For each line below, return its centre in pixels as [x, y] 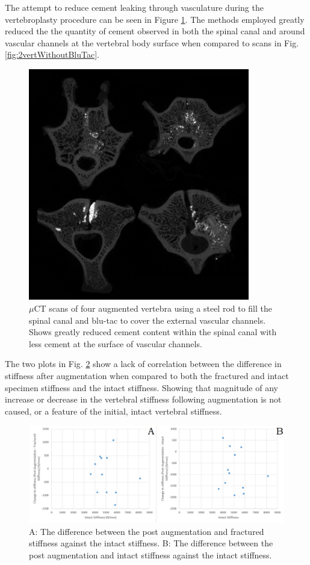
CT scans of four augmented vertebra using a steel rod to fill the [153, 308]
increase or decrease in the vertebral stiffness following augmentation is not [143, 399]
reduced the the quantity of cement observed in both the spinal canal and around [155, 31]
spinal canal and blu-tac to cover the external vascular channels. [147, 320]
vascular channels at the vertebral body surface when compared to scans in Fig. [152, 42]
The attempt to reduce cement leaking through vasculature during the [134, 7]
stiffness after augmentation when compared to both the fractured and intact [147, 376]
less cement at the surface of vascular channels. [116, 343]
